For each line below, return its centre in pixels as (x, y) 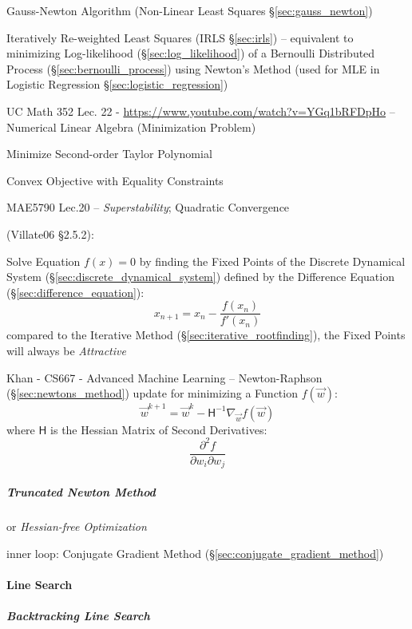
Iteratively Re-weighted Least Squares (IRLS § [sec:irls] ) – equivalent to (180, 37)
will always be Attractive (66, 350)
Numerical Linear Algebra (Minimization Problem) (131, 127)
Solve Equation (44, 261)
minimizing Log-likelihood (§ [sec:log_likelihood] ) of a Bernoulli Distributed (191, 53)
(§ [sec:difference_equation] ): (75, 292)
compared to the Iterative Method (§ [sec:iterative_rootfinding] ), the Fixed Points (206, 335)
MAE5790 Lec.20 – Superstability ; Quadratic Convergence (148, 207)
